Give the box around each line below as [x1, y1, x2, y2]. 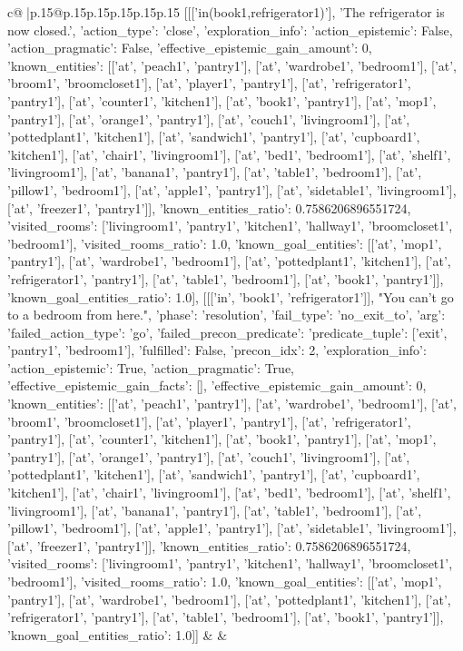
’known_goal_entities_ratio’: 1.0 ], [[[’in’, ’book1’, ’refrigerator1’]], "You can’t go [7, 287, 454, 306]
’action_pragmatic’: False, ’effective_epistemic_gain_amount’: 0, [7, 38, 372, 57]
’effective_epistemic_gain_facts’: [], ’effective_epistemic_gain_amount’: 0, [7, 376, 427, 395]
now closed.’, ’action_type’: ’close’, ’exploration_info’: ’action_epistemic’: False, [7, 20, 453, 39]
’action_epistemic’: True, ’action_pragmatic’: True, [7, 358, 294, 377]
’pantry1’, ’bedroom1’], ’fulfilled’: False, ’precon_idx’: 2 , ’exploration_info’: [7, 340, 427, 360]
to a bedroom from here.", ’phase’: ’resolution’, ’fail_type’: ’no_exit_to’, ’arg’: [7, 305, 446, 324]
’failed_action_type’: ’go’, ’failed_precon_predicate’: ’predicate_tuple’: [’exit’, [7, 322, 448, 341]
